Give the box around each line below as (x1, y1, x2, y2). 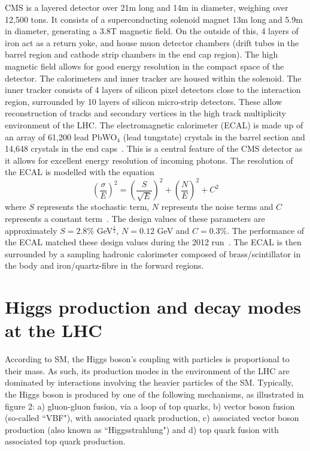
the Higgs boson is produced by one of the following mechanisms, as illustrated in (5, 388, 304, 401)
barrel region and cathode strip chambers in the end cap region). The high (5, 48, 278, 61)
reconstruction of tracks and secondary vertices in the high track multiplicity (5, 107, 286, 119)
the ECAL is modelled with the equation (5, 166, 154, 178)
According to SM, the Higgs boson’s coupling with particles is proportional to (5, 353, 290, 365)
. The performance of (227, 224, 305, 236)
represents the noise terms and (161, 200, 273, 213)
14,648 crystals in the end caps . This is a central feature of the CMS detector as (5, 142, 303, 155)
